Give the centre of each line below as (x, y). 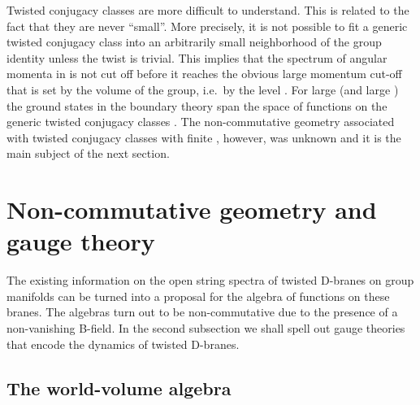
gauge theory (81, 241)
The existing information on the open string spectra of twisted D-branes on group (210, 280)
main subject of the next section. (88, 153)
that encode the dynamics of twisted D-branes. (123, 344)
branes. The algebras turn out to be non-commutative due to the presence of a (202, 312)
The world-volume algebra (119, 388)
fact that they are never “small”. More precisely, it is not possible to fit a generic (207, 26)
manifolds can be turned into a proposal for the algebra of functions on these (198, 296)
